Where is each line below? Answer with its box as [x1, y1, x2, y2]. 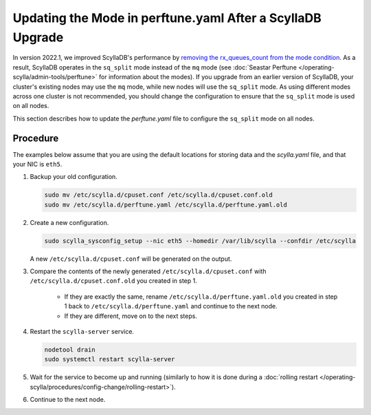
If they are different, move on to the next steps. [64, 312, 197, 320]
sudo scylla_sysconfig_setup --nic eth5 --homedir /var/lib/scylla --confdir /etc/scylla [44, 237, 357, 244]
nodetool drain [44, 346, 95, 354]
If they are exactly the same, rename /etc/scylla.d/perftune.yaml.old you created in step [64, 292, 338, 301]
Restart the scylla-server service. [30, 328, 134, 336]
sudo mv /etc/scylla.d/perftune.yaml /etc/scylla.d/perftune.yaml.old [44, 200, 288, 209]
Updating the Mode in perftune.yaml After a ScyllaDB [12, 10, 322, 25]
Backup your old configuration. [30, 173, 118, 181]
